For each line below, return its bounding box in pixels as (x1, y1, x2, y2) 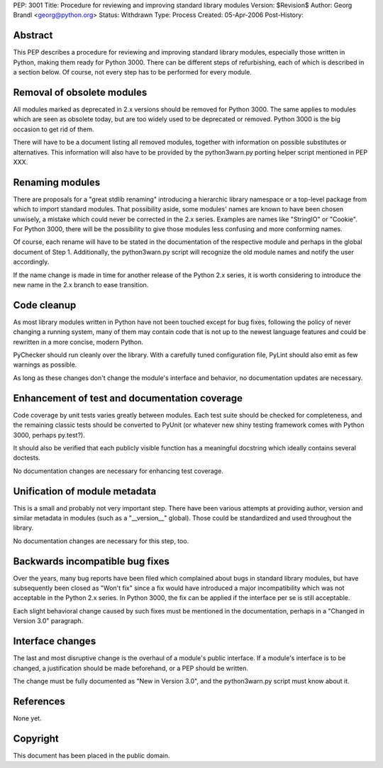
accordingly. (13, 257, 50, 266)
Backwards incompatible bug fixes (13, 555, 170, 567)
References (13, 695, 65, 707)
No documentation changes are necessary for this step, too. (13, 536, 189, 545)
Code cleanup (13, 299, 77, 311)
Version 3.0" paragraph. (13, 617, 84, 625)
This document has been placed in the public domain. (13, 751, 170, 759)
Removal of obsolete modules (13, 86, 148, 99)
